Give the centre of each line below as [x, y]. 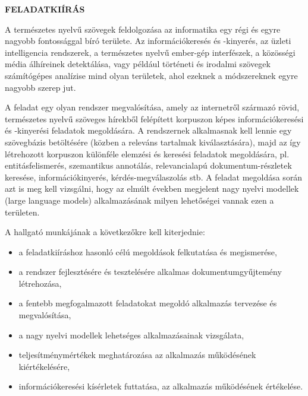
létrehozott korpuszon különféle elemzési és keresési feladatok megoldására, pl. [147, 153]
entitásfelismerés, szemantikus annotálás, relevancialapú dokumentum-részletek [148, 165]
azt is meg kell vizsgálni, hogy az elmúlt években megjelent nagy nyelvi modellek [152, 189]
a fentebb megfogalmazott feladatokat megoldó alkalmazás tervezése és [148, 303]
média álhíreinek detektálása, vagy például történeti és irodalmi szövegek [138, 64]
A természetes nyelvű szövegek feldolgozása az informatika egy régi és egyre [143, 29]
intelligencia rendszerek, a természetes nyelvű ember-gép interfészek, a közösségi [150, 52]
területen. [22, 212]
